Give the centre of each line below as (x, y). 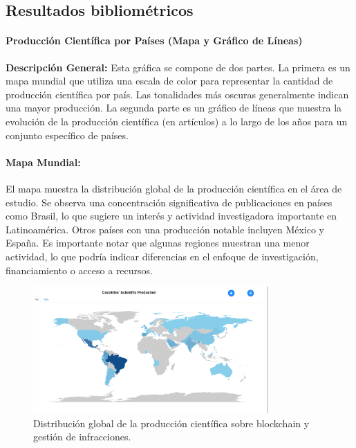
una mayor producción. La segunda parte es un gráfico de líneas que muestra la (174, 108)
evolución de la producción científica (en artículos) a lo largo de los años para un (177, 121)
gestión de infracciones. (82, 437)
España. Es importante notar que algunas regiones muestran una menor (158, 243)
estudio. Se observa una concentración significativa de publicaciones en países (169, 202)
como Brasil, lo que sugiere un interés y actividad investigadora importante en (171, 216)
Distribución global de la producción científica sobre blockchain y (171, 423)
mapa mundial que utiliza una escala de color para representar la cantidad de (169, 81)
